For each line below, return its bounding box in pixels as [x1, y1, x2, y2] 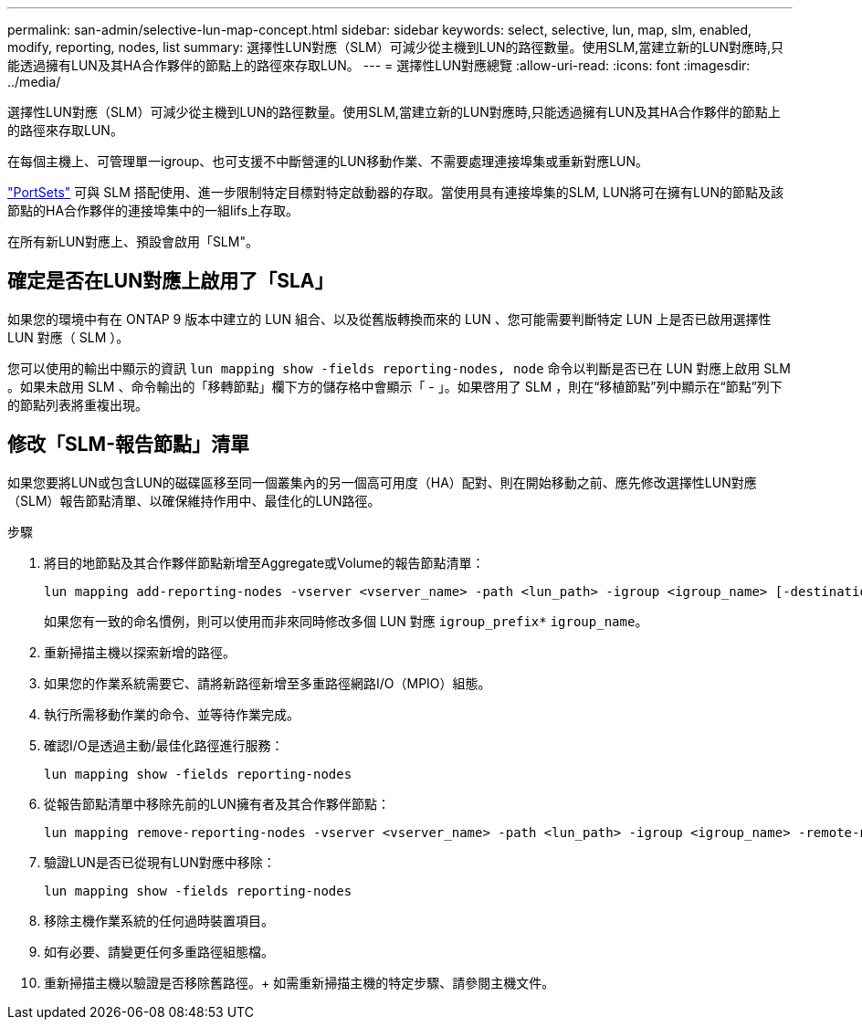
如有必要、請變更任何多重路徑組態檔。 [44, 943, 274, 959]
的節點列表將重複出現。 [7, 396, 148, 413]
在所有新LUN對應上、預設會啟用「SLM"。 [7, 234, 258, 249]
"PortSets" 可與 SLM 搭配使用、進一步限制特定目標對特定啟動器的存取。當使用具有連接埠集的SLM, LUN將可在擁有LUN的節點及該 [7, 184, 783, 200]
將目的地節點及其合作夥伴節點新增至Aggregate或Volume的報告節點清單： [44, 554, 485, 571]
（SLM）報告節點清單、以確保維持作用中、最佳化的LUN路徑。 [7, 492, 381, 508]
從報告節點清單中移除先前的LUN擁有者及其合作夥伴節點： [44, 795, 390, 812]
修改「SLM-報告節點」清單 [7, 433, 250, 456]
